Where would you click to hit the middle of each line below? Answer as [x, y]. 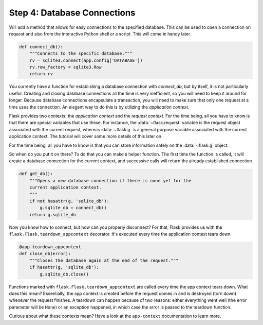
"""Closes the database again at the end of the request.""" [104, 260]
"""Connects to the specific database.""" [81, 54]
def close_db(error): [45, 254]
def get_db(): [36, 174]
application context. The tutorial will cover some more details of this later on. [86, 137]
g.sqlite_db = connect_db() [73, 208]
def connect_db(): [41, 47]
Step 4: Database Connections [72, 13]
